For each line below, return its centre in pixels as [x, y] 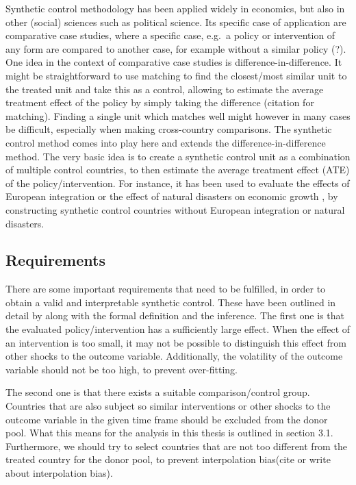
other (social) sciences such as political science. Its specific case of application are [176, 22]
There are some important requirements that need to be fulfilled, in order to [166, 289]
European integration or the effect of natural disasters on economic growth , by [172, 196]
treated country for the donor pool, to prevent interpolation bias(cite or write [168, 459]
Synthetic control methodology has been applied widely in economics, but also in [175, 8]
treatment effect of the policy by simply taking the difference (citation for [160, 102]
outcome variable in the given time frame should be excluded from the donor [167, 419]
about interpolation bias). [59, 473]
